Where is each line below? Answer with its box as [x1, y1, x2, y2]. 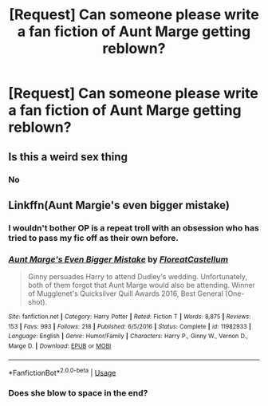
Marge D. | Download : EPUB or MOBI [8, 342, 112, 350]
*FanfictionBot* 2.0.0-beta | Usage [8, 366, 116, 377]
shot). [27, 298, 48, 307]
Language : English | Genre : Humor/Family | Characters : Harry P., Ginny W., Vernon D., [8, 333, 249, 341]
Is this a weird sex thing [8, 150, 128, 164]
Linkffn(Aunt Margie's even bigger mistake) [8, 198, 230, 212]
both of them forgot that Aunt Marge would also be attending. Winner [27, 281, 255, 290]
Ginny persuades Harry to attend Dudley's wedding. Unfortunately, [27, 272, 248, 282]
